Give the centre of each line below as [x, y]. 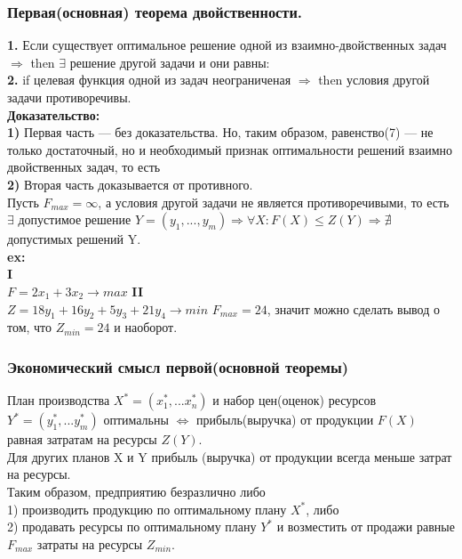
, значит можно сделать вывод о [354, 308]
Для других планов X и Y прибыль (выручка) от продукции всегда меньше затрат [230, 456]
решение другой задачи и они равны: [170, 62]
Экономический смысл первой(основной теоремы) [178, 366]
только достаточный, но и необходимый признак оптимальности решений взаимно [230, 149]
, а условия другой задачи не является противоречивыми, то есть [274, 202]
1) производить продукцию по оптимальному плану [147, 509]
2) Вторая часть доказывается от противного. [130, 184]
